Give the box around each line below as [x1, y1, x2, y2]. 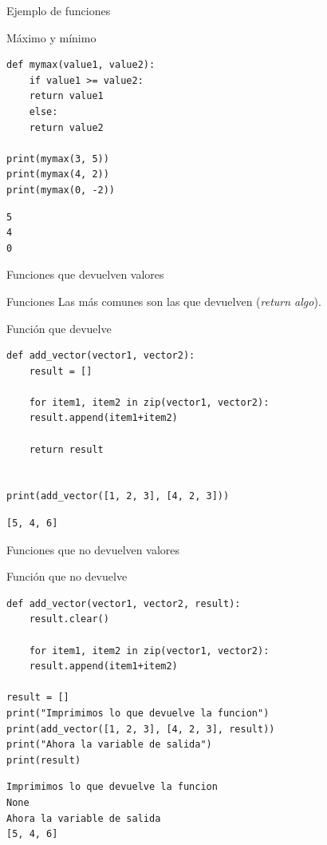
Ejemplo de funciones [6, 2, 111, 18]
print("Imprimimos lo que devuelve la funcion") [6, 707, 270, 719]
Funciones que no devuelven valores [6, 541, 179, 557]
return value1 [29, 90, 104, 102]
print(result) [6, 754, 81, 766]
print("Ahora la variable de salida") [6, 739, 212, 751]
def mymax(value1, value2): [6, 59, 156, 71]
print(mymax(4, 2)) [6, 169, 109, 181]
